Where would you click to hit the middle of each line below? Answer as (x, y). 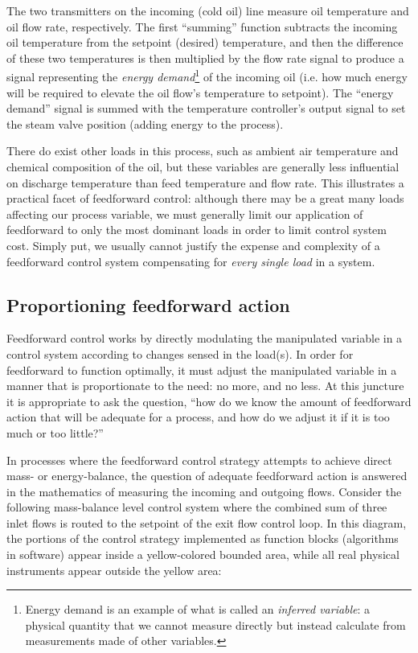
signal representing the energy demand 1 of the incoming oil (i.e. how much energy (207, 76)
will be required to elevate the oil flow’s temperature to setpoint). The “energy (200, 92)
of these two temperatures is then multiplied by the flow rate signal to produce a (205, 57)
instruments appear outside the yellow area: (114, 570)
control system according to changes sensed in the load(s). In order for (180, 353)
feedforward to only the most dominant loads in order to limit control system (197, 230)
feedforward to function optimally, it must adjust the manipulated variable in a (202, 370)
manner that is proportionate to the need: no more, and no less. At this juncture (205, 386)
